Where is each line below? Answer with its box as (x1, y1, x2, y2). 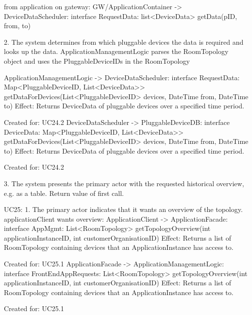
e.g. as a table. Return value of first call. (4, 188, 124, 198)
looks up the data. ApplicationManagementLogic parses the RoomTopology (4, 46, 229, 56)
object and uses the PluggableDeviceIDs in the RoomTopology (4, 55, 190, 66)
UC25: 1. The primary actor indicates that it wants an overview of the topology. (4, 204, 243, 214)
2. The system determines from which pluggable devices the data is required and (4, 36, 244, 47)
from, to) (4, 20, 31, 31)
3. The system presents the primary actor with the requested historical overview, (4, 178, 244, 188)
